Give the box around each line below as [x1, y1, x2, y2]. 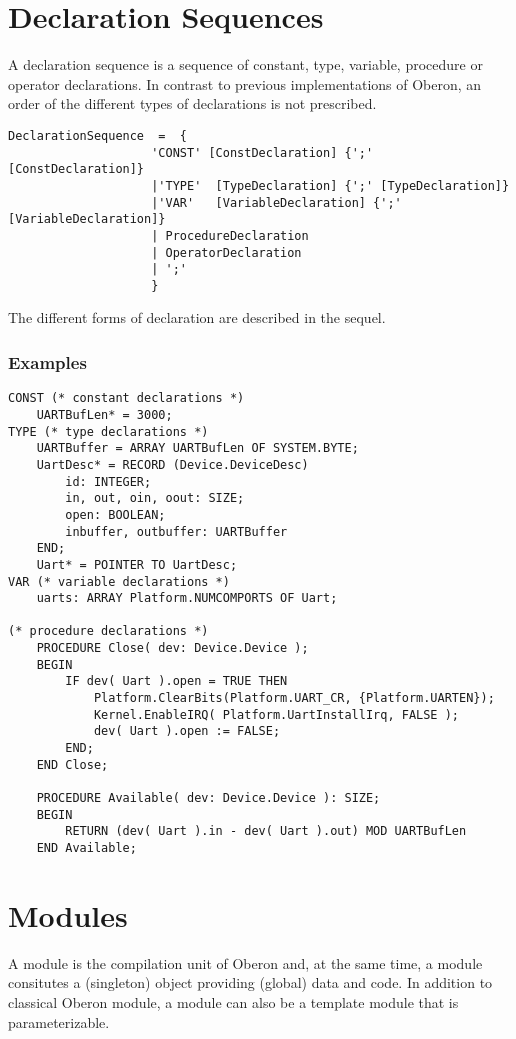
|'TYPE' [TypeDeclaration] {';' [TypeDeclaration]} [151, 178, 510, 193]
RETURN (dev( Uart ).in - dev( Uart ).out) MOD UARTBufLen [65, 824, 467, 839]
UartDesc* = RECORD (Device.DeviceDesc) [36, 457, 309, 472]
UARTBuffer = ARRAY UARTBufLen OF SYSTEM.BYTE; [36, 441, 359, 456]
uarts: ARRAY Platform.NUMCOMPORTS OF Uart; [36, 591, 338, 606]
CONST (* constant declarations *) [8, 391, 245, 406]
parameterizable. [8, 1011, 110, 1032]
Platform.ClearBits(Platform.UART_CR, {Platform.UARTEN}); [93, 691, 495, 706]
